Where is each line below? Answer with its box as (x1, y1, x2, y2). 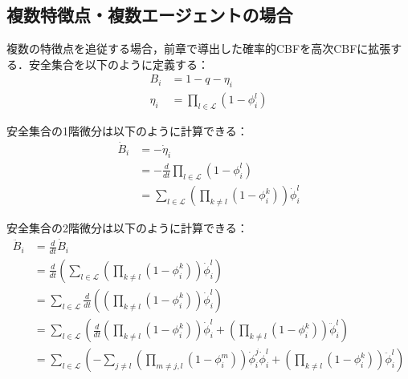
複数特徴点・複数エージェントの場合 (6, 2, 293, 27)
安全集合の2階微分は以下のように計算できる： (6, 220, 248, 236)
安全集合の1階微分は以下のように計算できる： (6, 123, 248, 139)
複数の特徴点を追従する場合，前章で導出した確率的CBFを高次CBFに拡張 (6, 40, 391, 57)
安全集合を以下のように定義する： (28, 55, 209, 72)
